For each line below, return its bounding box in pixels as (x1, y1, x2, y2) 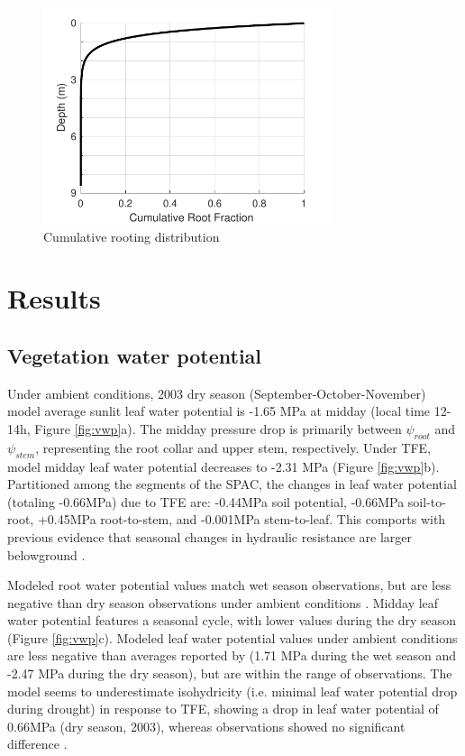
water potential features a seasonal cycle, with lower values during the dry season (7, 611, 457, 630)
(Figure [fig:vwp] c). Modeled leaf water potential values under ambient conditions (7, 628, 458, 647)
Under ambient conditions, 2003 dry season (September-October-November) (7, 383, 426, 402)
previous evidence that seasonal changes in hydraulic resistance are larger (7, 527, 413, 546)
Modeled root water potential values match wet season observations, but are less (7, 576, 451, 595)
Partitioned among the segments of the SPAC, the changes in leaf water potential (7, 475, 457, 493)
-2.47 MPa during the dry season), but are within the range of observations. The (7, 664, 452, 683)
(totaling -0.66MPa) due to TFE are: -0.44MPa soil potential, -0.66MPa (7, 492, 405, 511)
